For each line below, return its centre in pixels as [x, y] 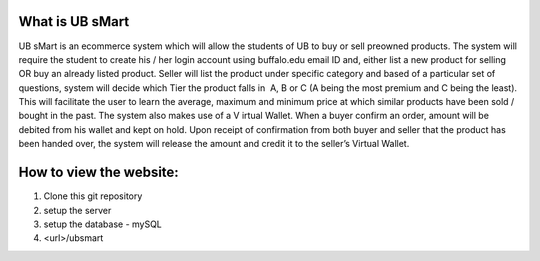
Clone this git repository [93, 196]
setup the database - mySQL [102, 224]
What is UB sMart [74, 21]
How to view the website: [98, 172]
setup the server [77, 210]
